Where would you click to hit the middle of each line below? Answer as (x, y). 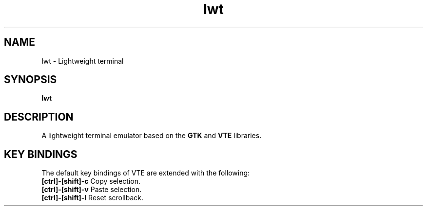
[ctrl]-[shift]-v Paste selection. (92, 190)
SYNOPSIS (30, 80)
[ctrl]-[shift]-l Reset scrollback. (93, 198)
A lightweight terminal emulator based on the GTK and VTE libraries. (152, 136)
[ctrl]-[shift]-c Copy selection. (91, 181)
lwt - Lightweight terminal (83, 61)
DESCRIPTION (39, 117)
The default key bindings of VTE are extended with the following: (146, 173)
